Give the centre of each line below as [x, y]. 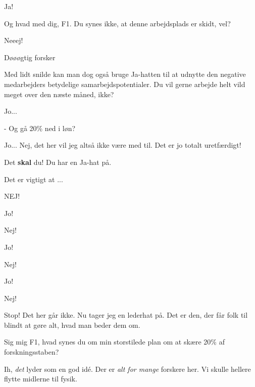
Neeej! [14, 40]
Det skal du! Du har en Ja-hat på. [58, 162]
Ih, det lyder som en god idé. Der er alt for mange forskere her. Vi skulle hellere [127, 369]
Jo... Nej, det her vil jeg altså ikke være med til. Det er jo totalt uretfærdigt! [123, 145]
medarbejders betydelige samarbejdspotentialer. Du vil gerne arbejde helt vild [125, 84]
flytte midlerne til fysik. [41, 379]
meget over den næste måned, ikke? [59, 94]
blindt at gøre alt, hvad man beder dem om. [72, 325]
